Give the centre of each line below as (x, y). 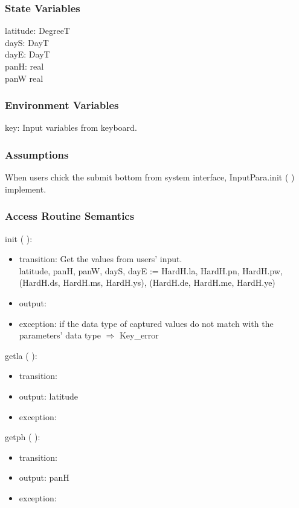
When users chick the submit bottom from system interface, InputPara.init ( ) (150, 177)
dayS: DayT (27, 42)
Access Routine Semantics (70, 216)
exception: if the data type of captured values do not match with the (146, 323)
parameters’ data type (60, 335)
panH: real (24, 66)
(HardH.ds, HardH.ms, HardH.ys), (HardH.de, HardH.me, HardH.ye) (147, 282)
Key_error (139, 335)
